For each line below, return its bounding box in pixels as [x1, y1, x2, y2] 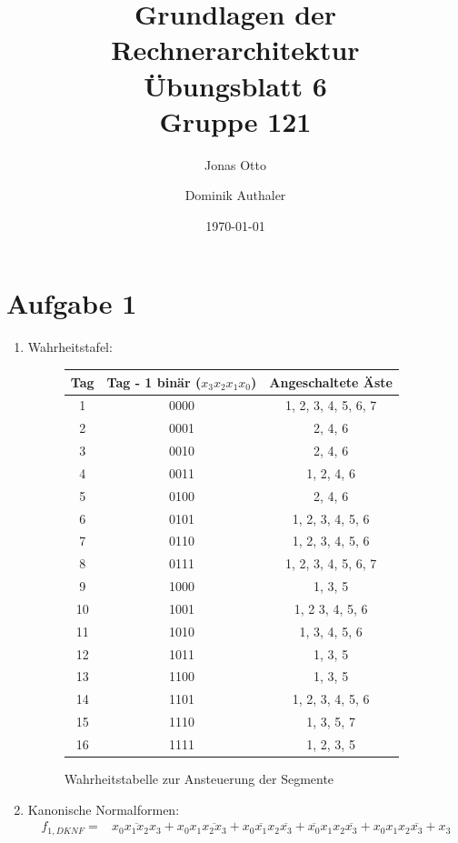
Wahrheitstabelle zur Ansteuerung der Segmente [64, 769, 334, 788]
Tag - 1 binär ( [106, 372, 202, 391]
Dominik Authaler [184, 186, 286, 205]
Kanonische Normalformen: [27, 799, 180, 818]
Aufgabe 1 [6, 285, 137, 322]
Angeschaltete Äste [269, 372, 393, 391]
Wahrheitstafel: [27, 337, 113, 356]
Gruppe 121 [159, 102, 312, 139]
